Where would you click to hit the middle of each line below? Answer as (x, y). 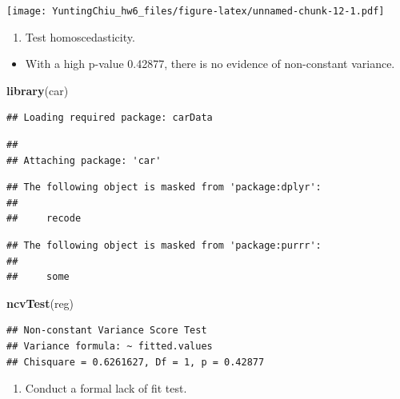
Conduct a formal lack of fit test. (106, 388)
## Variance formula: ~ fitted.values (110, 346)
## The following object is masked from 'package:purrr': (164, 245)
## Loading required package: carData (110, 118)
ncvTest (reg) (40, 303)
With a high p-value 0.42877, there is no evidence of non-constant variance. (210, 64)
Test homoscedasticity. (80, 36)
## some (38, 277)
